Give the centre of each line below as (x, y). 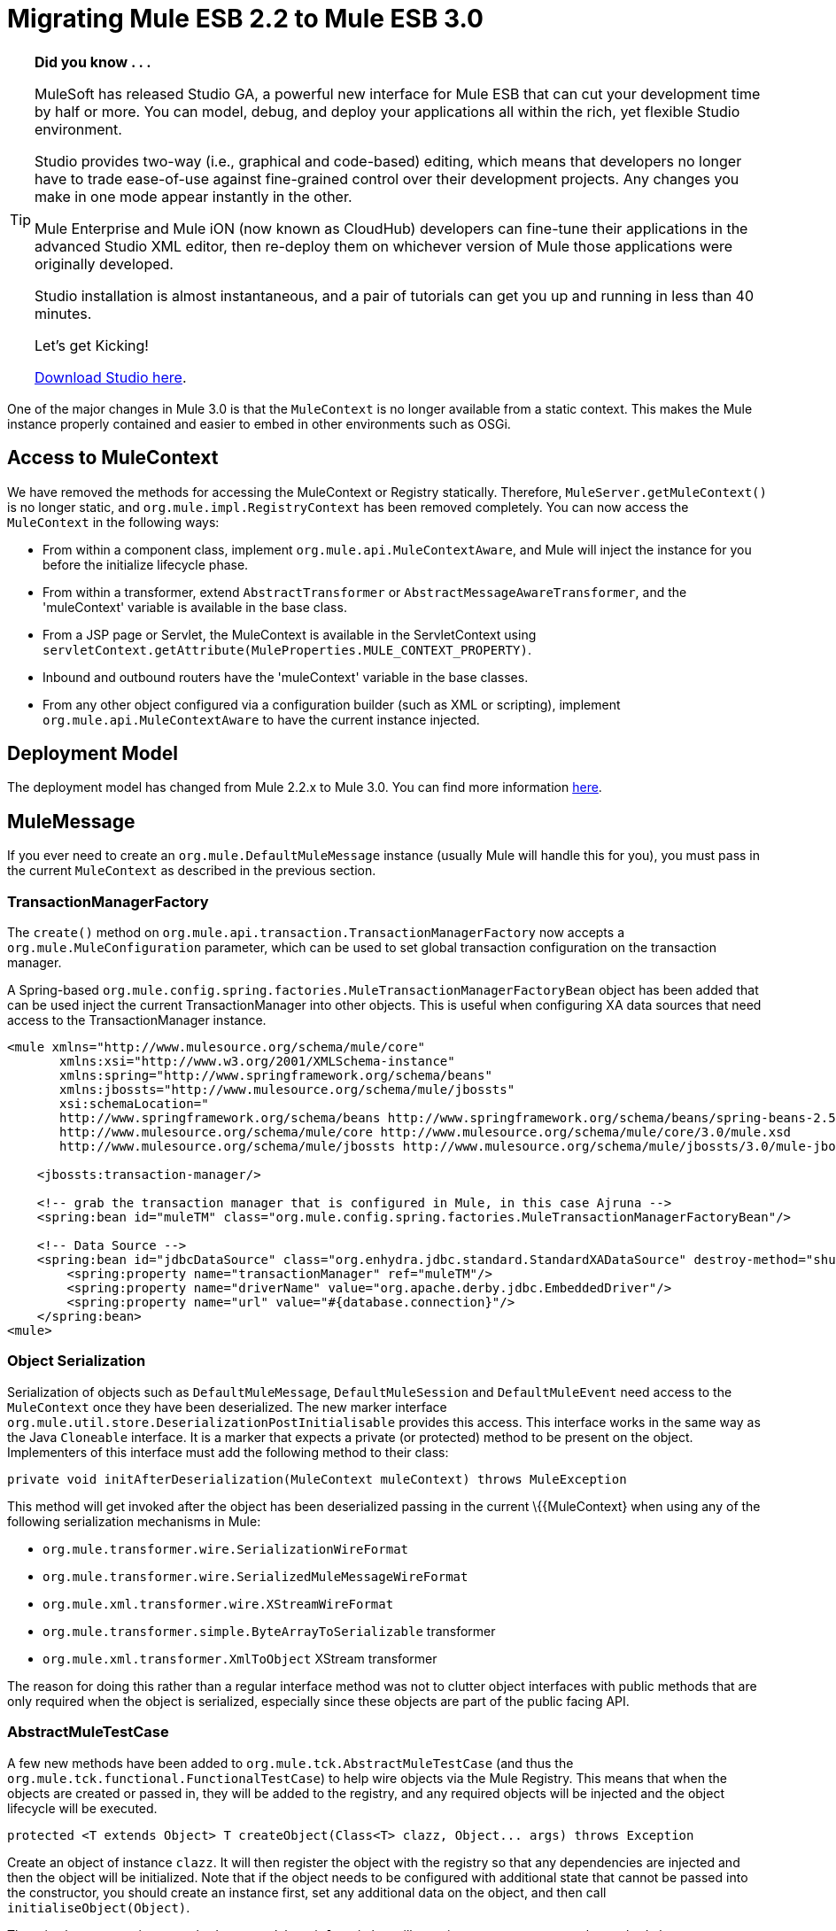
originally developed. (104, 264)
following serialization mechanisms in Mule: (134, 1521)
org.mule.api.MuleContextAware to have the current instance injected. (261, 719)
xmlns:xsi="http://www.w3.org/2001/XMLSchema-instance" (257, 1062)
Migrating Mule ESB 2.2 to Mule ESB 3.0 (246, 19)
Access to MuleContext (113, 458)
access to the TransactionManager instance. (137, 1020)
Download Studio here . (111, 377)
